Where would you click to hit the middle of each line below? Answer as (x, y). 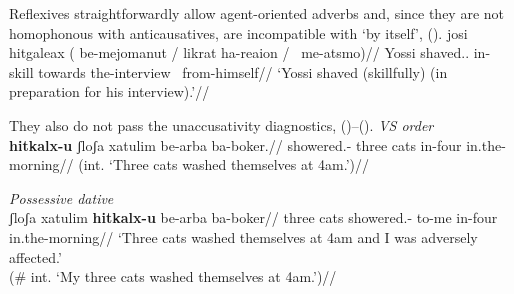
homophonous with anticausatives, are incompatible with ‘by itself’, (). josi (238, 32)
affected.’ (35, 256)
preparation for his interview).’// (109, 91)
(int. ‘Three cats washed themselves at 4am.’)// (224, 164)
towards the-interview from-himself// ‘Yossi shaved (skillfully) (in (243, 71)
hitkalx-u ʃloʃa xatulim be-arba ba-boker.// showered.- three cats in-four (235, 144)
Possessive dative (61, 197)
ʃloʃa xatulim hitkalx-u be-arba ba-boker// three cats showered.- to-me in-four (253, 217)
